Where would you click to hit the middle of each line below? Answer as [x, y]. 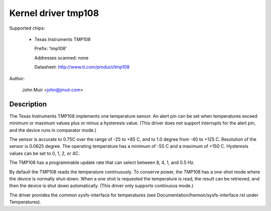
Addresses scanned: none [61, 58]
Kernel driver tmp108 [54, 13]
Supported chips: [27, 28]
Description [28, 104]
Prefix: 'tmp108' [51, 49]
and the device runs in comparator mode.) [53, 130]
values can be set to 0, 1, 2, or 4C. [45, 153]
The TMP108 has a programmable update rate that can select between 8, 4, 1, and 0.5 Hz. [102, 162]
